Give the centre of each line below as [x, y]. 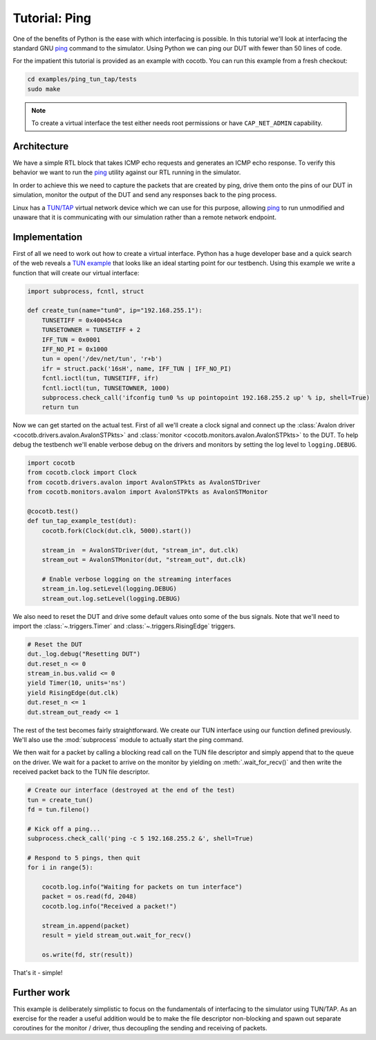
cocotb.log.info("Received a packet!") [110, 906]
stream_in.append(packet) [86, 926]
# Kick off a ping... [64, 829]
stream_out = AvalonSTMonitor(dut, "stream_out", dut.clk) [144, 559]
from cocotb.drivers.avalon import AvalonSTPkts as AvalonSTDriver [144, 482]
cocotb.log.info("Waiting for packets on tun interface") [142, 887]
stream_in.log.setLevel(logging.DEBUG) [110, 589]
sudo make [44, 89]
